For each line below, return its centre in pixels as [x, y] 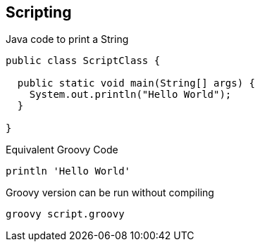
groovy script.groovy [65, 214]
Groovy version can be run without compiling [110, 193]
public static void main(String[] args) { [136, 83]
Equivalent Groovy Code [62, 150]
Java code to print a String [67, 39]
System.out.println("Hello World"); [130, 95]
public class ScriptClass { [83, 61]
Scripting [39, 12]
